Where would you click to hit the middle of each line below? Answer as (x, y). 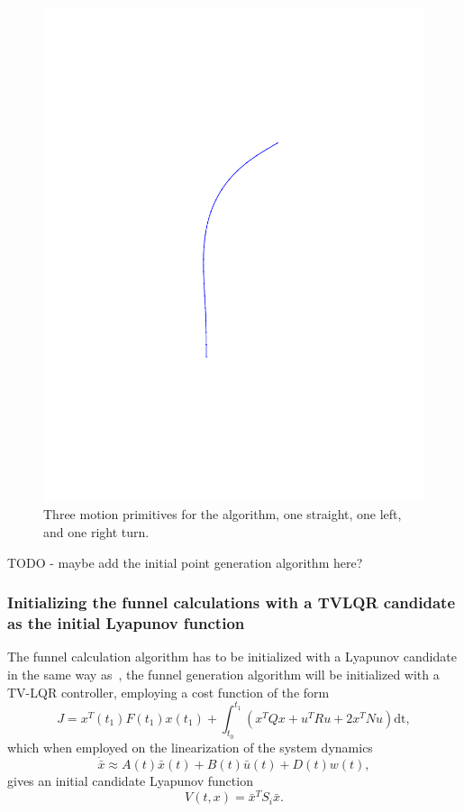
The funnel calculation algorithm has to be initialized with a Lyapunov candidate (232, 657)
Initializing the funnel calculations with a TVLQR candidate (232, 602)
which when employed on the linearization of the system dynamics (190, 747)
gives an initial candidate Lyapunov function (130, 780)
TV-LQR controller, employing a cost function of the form (168, 692)
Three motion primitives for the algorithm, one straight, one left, (223, 514)
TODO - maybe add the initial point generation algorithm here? (185, 562)
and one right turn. (96, 532)
